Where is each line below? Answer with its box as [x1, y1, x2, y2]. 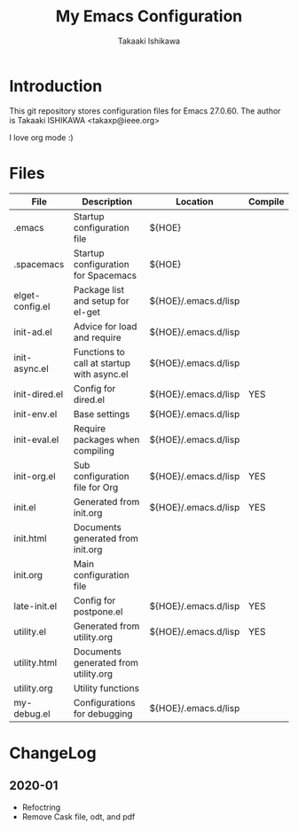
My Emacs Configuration [55, 6, 243, 27]
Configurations [73, 696, 136, 708]
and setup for [73, 295, 130, 307]
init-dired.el [13, 388, 64, 400]
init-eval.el [13, 433, 59, 446]
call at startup [73, 357, 131, 369]
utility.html [13, 656, 58, 669]
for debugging [73, 708, 133, 720]
